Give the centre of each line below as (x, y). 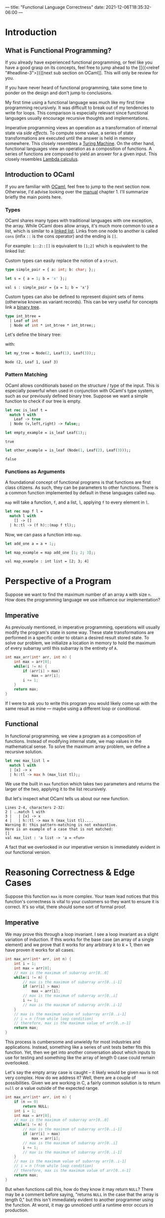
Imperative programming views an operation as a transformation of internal (81, 128)
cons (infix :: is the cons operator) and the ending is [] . (61, 236)
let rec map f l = (24, 512)
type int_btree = (23, 316)
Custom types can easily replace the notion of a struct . (62, 260)
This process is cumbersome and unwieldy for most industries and (73, 1042)
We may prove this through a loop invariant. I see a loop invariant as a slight (82, 934)
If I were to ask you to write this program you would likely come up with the (81, 703)
